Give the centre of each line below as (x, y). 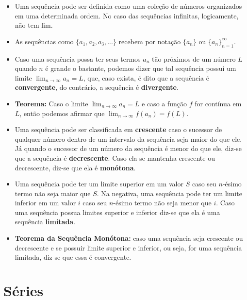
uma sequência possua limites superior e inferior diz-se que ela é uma (117, 212)
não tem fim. (34, 25)
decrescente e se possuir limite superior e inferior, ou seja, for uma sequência (128, 247)
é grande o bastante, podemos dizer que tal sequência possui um (141, 68)
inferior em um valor (45, 203)
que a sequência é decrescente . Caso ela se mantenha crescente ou (115, 158)
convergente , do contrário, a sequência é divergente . (97, 87)
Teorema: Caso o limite (51, 103)
